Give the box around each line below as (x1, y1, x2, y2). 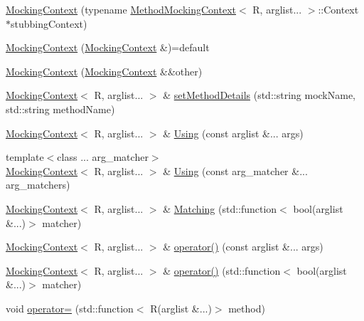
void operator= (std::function (6, 300, 134, 315)
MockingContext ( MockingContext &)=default (6, 40, 210, 55)
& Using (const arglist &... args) (163, 125, 304, 140)
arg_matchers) (6, 177, 70, 192)
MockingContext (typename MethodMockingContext (6, 2, 236, 16)
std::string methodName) (6, 101, 115, 116)
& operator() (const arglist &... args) (163, 239, 323, 254)
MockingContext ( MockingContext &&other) (6, 63, 203, 78)
